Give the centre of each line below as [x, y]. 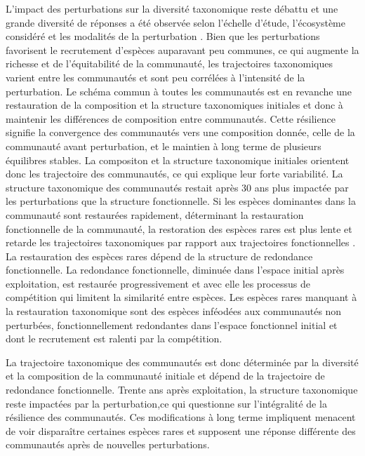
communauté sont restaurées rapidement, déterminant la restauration [155, 214]
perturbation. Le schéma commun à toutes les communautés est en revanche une [179, 91]
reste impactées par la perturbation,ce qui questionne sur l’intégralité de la [166, 403]
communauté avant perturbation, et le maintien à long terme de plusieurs [164, 146]
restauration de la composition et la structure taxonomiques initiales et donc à [174, 105]
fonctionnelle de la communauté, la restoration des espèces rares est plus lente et [179, 228]
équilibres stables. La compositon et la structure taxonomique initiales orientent [178, 160]
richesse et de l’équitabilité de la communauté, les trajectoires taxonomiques [169, 63]
